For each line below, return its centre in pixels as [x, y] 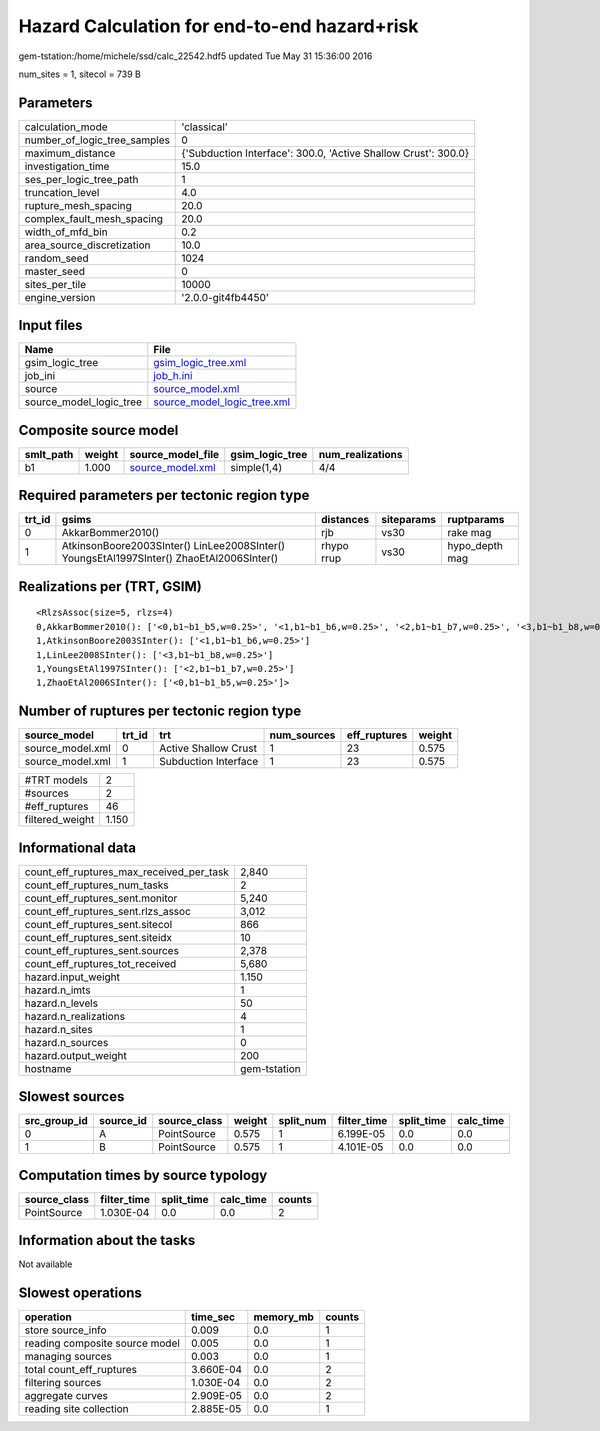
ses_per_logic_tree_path [81, 179]
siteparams [409, 520]
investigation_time [67, 166]
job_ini [40, 376]
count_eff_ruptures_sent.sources [102, 950]
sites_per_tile [55, 284]
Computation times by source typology [143, 1175]
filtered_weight [59, 820]
